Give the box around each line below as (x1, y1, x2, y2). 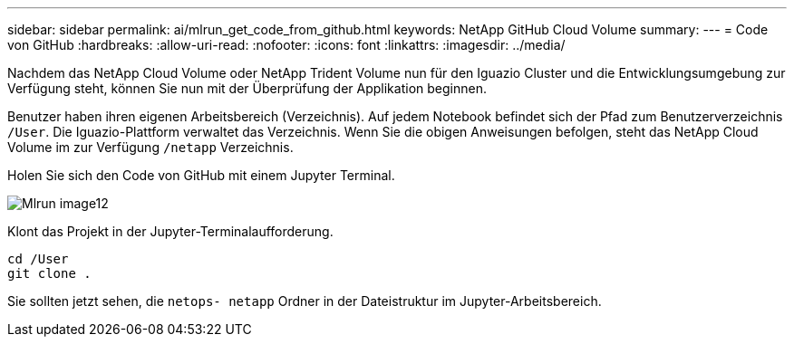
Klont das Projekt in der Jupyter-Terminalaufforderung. (7, 224, 334, 239)
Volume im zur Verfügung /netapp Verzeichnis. (7, 139, 294, 155)
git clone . (7, 266, 92, 281)
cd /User (7, 252, 69, 266)
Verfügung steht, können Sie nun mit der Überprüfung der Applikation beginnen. (7, 81, 487, 96)
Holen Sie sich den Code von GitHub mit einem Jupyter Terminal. (7, 167, 395, 183)
